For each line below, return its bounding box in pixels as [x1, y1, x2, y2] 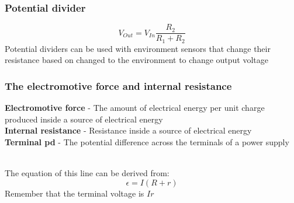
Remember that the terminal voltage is [5, 187, 144, 199]
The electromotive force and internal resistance [5, 78, 232, 93]
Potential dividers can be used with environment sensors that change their [5, 42, 271, 54]
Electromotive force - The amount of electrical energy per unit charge [5, 101, 265, 114]
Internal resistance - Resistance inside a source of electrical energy [5, 124, 252, 136]
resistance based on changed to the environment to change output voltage [5, 54, 269, 66]
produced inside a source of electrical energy [5, 113, 163, 125]
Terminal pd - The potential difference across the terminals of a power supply [5, 135, 289, 148]
